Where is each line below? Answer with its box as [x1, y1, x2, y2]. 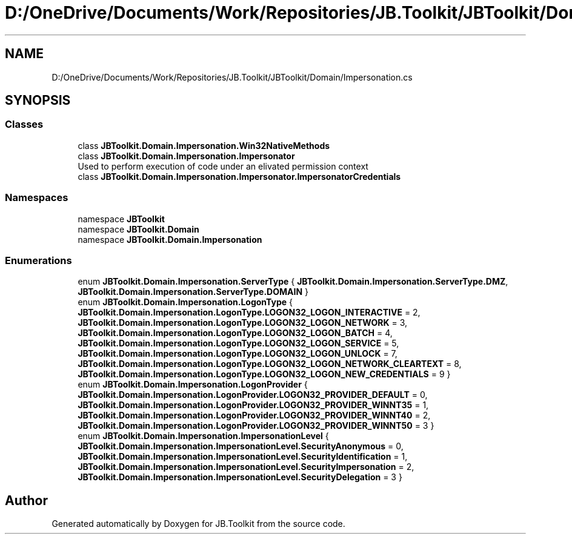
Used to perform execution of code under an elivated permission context [78, 160, 368, 171]
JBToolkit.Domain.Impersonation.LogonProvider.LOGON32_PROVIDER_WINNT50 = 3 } [78, 420, 434, 431]
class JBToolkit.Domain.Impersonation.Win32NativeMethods [78, 140, 330, 151]
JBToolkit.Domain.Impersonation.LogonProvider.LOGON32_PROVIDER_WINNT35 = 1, [78, 400, 429, 411]
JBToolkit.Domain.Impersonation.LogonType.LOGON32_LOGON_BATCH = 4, [78, 328, 393, 339]
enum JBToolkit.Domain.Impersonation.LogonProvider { [78, 379, 308, 390]
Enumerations [5, 254, 72, 266]
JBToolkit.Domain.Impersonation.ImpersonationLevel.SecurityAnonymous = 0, [78, 441, 404, 452]
